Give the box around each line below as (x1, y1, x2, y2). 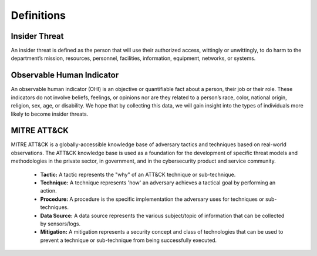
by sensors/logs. (40, 220, 81, 227)
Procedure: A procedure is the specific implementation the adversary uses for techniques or (40, 196, 264, 203)
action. (40, 187, 57, 194)
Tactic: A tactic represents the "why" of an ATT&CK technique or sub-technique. (40, 171, 236, 178)
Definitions (11, 9, 66, 22)
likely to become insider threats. (11, 110, 89, 117)
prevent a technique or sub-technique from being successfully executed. (40, 237, 217, 244)
